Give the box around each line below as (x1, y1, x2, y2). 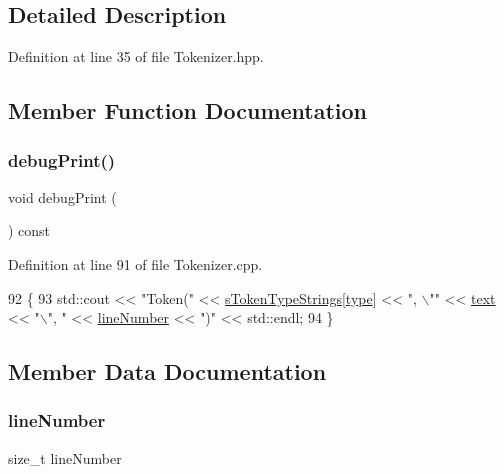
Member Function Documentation (8, 95, 368, 126)
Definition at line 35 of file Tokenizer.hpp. (8, 46, 264, 67)
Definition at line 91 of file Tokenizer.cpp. (8, 253, 263, 274)
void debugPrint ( (8, 186, 117, 207)
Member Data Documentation (8, 356, 327, 387)
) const (8, 220, 51, 241)
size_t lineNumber (8, 447, 122, 468)
